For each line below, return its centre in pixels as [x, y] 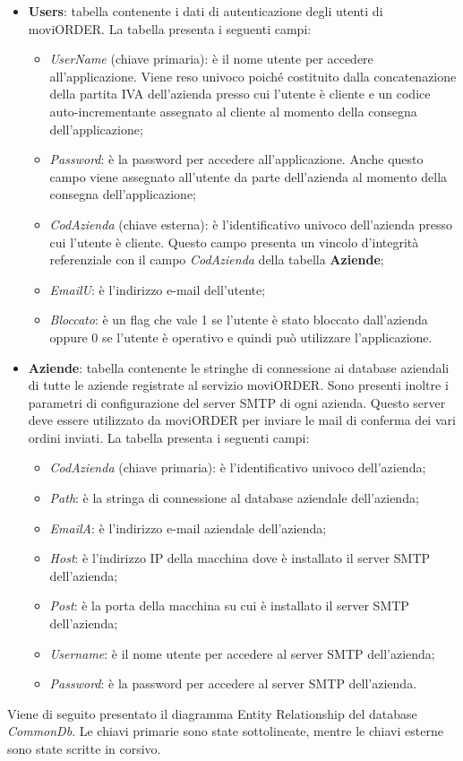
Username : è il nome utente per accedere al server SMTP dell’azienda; [242, 653]
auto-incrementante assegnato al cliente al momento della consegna [233, 111]
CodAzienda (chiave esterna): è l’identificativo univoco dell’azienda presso [251, 224]
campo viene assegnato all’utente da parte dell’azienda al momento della [249, 176]
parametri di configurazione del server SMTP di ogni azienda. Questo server [237, 402]
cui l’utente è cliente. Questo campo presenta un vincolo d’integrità [234, 242]
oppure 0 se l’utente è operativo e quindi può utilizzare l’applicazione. [241, 337]
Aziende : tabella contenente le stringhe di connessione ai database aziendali [239, 367]
